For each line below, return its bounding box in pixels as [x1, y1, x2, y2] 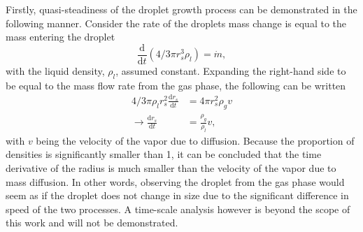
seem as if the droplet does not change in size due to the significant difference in [6, 188, 349, 203]
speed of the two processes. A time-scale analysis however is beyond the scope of [6, 201, 350, 216]
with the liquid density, [6, 63, 105, 78]
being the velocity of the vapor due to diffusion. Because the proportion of [36, 133, 355, 147]
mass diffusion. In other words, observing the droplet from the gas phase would [6, 174, 345, 189]
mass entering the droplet [6, 29, 115, 44]
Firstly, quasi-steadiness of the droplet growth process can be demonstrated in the [6, 2, 357, 16]
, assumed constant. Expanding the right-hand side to [115, 63, 346, 78]
